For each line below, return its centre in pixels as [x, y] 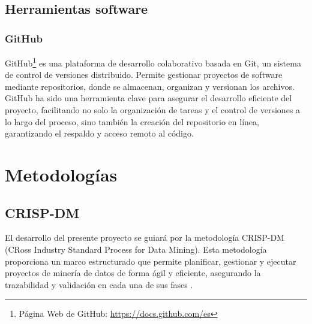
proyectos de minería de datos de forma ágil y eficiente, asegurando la [133, 273]
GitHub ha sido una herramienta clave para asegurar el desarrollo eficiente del [148, 98]
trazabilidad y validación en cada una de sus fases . [99, 284]
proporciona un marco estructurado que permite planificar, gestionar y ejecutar [151, 261]
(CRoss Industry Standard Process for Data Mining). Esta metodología [136, 249]
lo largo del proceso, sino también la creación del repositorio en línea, [132, 121]
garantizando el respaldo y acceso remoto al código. [99, 133]
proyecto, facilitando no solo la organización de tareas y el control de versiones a [153, 110]
